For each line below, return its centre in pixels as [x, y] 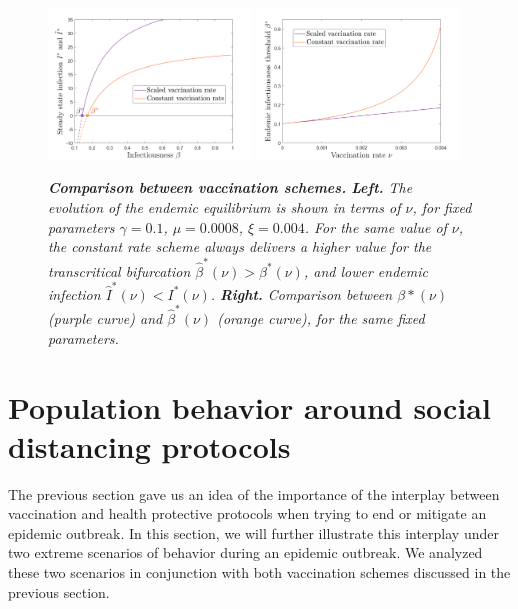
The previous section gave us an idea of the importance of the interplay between [254, 493]
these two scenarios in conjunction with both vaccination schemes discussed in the [259, 572]
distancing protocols [149, 445]
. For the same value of [375, 226]
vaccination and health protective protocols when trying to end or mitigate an [247, 513]
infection [74, 293]
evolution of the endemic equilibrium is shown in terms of [224, 207]
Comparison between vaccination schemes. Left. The [230, 187]
